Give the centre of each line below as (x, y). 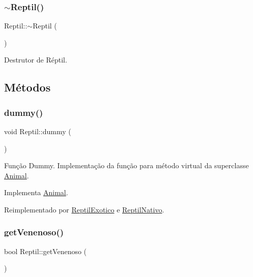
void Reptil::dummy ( (38, 131)
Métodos (27, 87)
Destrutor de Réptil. (36, 60)
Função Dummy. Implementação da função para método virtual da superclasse (126, 165)
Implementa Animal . (36, 192)
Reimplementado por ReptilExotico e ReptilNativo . (84, 209)
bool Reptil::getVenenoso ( (46, 251)
